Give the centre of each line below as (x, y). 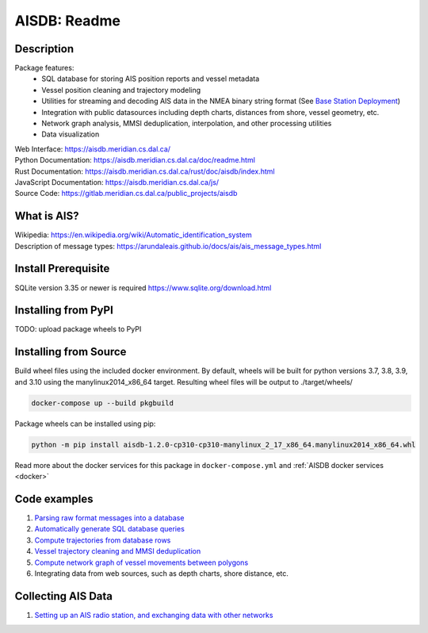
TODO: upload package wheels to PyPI (78, 329)
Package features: (44, 68)
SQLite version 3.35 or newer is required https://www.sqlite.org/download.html (143, 288)
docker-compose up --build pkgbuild (103, 403)
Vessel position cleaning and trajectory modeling (121, 90)
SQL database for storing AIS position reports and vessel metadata (151, 79)
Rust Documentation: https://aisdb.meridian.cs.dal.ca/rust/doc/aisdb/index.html (145, 171)
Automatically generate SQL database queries (110, 529)
